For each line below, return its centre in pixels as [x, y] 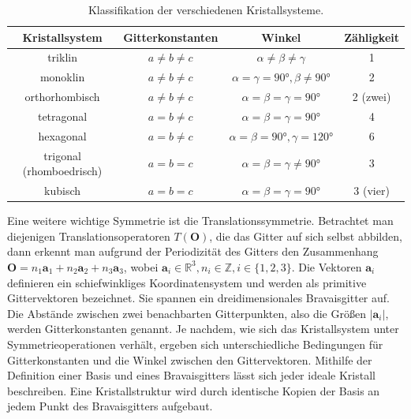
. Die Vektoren [327, 266]
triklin [62, 57]
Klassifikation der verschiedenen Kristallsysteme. [206, 9]
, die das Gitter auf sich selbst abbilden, [306, 236]
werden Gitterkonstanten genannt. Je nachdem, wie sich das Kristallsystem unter [203, 329]
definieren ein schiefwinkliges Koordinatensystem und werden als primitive [187, 282]
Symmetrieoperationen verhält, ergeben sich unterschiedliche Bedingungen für [195, 344]
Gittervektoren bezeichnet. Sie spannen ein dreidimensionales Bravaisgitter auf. [198, 298]
